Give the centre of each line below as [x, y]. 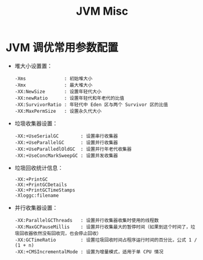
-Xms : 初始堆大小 [54, 78]
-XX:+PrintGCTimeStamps [45, 190]
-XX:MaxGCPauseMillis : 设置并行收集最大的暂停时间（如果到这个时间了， [102, 227]
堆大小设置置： [33, 66]
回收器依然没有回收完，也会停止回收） [60, 233]
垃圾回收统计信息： [39, 167]
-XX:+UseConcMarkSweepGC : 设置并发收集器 [66, 155]
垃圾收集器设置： [36, 123]
